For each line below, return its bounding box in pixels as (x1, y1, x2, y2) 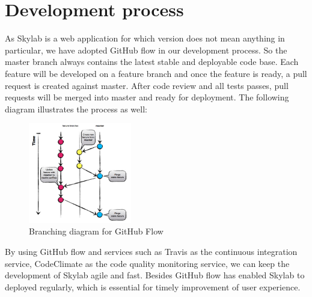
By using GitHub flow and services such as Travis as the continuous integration (5, 245, 298, 257)
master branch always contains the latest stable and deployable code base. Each (5, 55, 299, 68)
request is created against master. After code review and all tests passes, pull (5, 79, 289, 91)
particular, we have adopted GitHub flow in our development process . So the (5, 43, 287, 56)
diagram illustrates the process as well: (5, 102, 147, 115)
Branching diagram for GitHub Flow (29, 225, 164, 237)
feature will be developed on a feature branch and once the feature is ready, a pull (5, 67, 307, 79)
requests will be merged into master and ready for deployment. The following (5, 91, 289, 103)
